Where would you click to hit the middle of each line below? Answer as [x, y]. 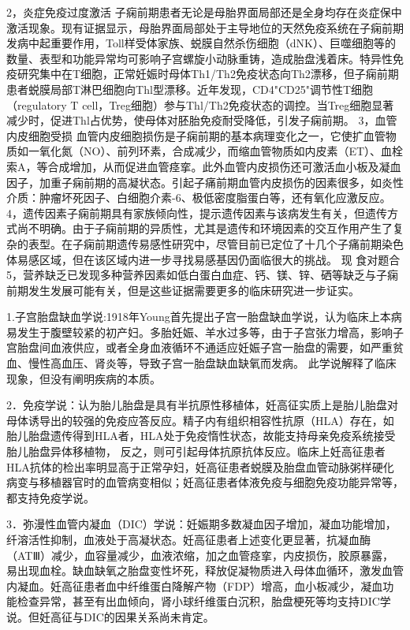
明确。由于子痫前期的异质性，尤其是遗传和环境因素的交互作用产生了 [216, 228]
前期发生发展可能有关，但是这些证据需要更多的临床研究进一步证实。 [183, 290]
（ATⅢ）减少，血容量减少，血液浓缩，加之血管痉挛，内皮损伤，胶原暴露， [200, 555]
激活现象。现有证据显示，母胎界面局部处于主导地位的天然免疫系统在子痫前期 [205, 27]
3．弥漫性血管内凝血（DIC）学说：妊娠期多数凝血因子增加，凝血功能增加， [201, 524]
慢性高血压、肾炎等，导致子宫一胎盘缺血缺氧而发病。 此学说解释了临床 [212, 363]
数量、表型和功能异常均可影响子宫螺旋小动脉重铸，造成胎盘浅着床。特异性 [199, 58]
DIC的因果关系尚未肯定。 [149, 616]
